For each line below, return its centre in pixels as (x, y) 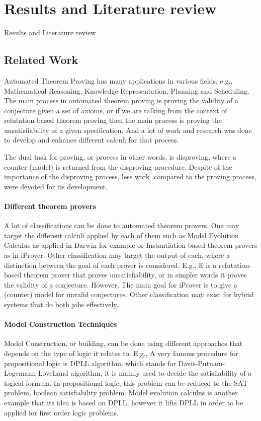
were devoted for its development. (56, 186)
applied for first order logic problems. (61, 412)
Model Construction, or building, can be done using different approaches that (123, 343)
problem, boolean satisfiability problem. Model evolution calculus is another (121, 393)
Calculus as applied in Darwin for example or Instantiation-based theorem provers (131, 245)
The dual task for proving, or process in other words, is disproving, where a (120, 157)
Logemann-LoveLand (36, 373)
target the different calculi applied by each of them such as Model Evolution (121, 235)
